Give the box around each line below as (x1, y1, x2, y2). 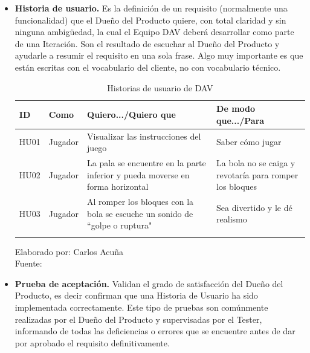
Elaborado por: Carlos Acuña (15, 245, 124, 257)
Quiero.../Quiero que (87, 108, 176, 120)
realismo (216, 213, 247, 225)
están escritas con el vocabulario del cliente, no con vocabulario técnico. (15, 60, 281, 73)
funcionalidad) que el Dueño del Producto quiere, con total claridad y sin (15, 13, 286, 26)
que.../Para (216, 114, 265, 126)
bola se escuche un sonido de (87, 207, 193, 219)
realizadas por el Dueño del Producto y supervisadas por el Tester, (15, 313, 262, 325)
